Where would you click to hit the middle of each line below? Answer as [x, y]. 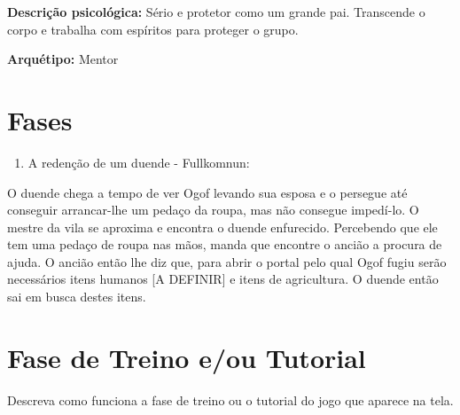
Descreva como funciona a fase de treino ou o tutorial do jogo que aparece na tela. [230, 399]
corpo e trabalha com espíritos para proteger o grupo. [153, 29]
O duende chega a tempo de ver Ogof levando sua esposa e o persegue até [207, 192]
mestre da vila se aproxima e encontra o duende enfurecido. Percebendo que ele [222, 227]
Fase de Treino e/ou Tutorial [187, 357]
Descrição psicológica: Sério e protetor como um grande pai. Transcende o [216, 12]
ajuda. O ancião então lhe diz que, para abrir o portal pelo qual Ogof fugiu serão [227, 261]
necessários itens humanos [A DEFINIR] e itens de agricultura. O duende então [223, 279]
